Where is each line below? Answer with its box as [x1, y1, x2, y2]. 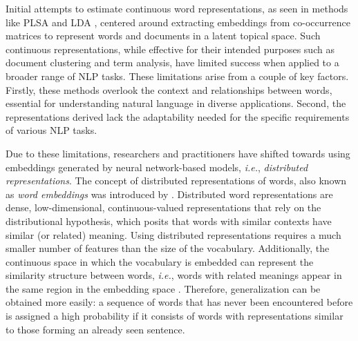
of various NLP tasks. [6, 123, 97, 137]
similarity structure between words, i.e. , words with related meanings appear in [6, 268, 342, 282]
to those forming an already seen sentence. [6, 322, 185, 336]
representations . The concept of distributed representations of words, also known [6, 173, 347, 188]
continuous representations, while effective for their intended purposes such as [6, 41, 335, 56]
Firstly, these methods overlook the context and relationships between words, [6, 82, 332, 97]
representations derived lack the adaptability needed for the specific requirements [6, 109, 350, 124]
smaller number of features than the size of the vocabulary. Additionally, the [6, 241, 330, 255]
